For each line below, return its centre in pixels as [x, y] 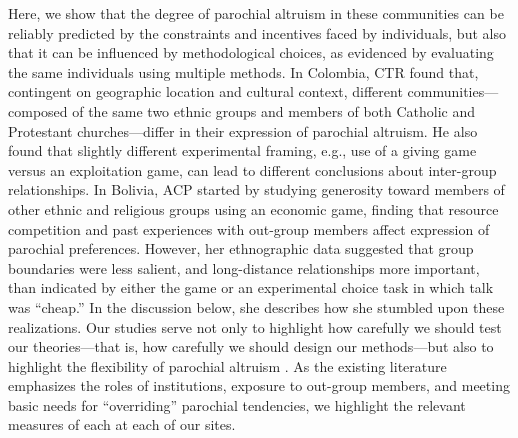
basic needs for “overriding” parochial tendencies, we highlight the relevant [237, 404]
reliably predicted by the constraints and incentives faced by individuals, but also [257, 32]
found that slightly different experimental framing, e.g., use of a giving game [242, 150]
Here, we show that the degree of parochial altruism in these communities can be [256, 13]
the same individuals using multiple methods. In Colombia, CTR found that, [243, 71]
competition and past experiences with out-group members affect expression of [249, 228]
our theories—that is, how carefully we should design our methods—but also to [251, 346]
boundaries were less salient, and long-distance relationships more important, [244, 267]
